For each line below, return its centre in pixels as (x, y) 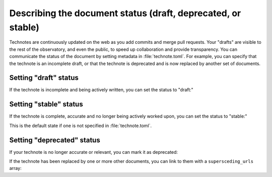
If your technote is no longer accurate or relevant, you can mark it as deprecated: (94, 152)
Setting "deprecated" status (55, 140)
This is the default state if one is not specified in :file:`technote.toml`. (81, 126)
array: (16, 168)
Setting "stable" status (46, 104)
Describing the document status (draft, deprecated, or (125, 13)
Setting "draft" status (44, 78)
